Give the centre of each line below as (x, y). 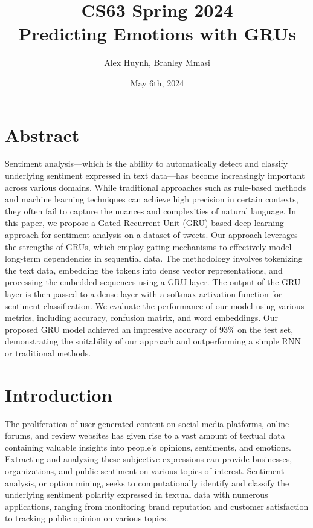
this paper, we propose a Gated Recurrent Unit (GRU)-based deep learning (144, 223)
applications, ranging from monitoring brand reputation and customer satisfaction (157, 506)
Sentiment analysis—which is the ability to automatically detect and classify (147, 163)
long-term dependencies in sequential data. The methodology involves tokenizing (154, 258)
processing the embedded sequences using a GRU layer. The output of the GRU (153, 282)
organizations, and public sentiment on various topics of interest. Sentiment (145, 471)
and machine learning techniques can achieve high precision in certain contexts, (152, 199)
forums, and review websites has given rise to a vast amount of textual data (145, 435)
